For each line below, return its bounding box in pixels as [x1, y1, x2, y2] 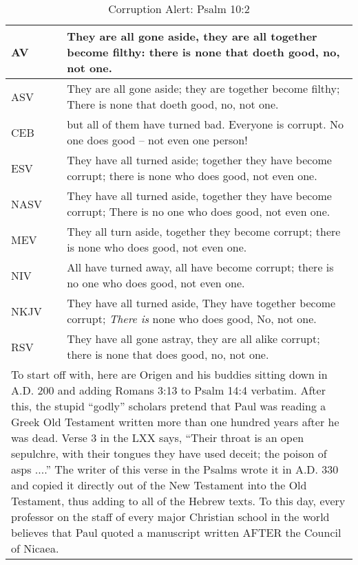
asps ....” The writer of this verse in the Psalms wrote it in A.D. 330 [11, 461, 339, 477]
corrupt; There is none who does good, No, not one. [67, 311, 317, 326]
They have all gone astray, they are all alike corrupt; [67, 331, 320, 346]
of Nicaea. [11, 540, 59, 556]
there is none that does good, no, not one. [67, 346, 269, 362]
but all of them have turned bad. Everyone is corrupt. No [67, 116, 344, 132]
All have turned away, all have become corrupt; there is [67, 259, 334, 275]
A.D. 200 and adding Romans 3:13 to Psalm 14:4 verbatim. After [11, 382, 326, 398]
